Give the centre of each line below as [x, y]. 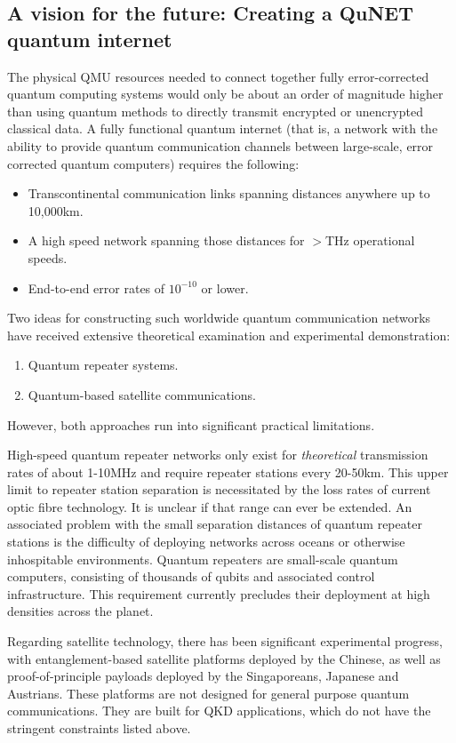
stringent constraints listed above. [99, 728]
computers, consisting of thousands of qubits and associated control [191, 576]
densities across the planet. [80, 611]
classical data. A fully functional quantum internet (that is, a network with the [223, 128]
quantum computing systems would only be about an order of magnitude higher [225, 94]
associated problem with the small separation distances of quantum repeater [215, 524]
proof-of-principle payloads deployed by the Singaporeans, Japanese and [203, 676]
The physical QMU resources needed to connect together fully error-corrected [218, 76]
